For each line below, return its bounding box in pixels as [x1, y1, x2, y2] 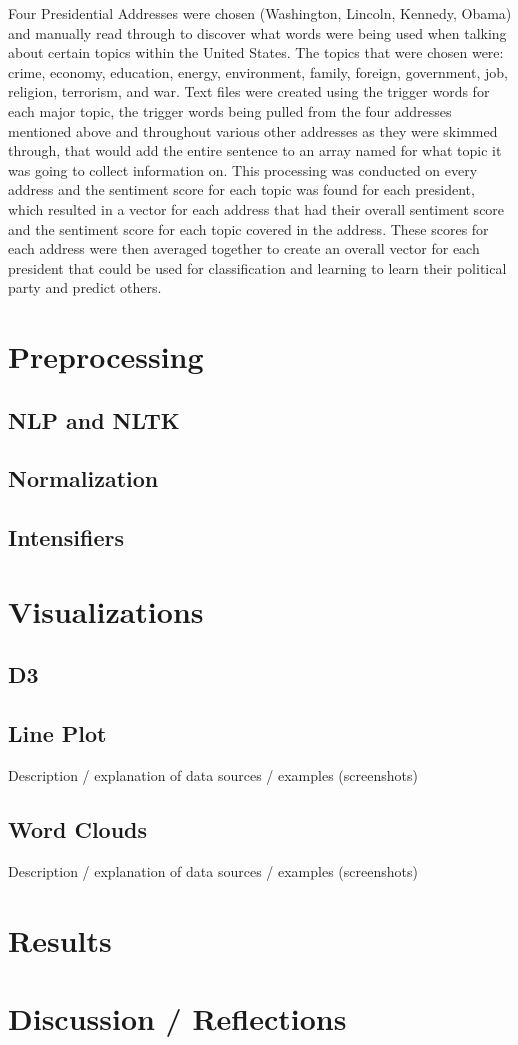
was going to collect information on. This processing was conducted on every [8, 159, 478, 180]
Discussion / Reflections [8, 997, 347, 1038]
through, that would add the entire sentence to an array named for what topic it [8, 140, 502, 161]
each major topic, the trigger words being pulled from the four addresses [8, 100, 452, 121]
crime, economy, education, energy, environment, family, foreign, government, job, [8, 61, 508, 82]
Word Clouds [8, 813, 148, 844]
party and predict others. [8, 277, 162, 298]
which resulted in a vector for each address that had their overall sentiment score [8, 198, 505, 219]
